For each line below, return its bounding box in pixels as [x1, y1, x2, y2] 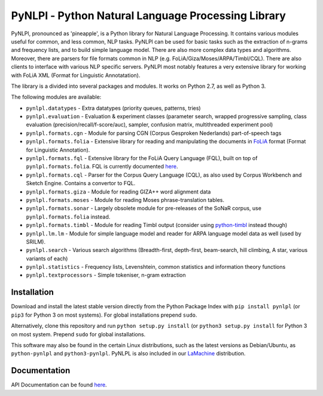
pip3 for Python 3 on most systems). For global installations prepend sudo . [11, 311, 197, 318]
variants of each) [26, 254, 68, 262]
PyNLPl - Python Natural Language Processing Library [11, 9, 287, 22]
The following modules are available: [11, 93, 102, 101]
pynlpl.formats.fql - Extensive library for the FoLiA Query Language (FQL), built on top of [26, 155, 258, 162]
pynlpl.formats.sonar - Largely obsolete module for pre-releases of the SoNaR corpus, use [26, 205, 261, 212]
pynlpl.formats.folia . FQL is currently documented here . [26, 163, 178, 170]
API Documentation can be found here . [11, 381, 107, 388]
